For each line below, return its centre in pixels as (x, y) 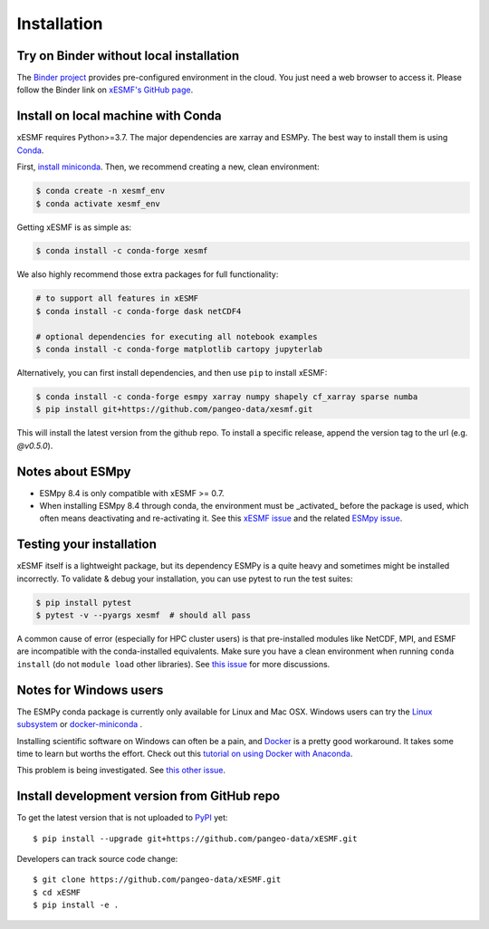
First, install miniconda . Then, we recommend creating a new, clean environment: (168, 167)
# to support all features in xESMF (117, 298)
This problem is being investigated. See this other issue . (121, 771)
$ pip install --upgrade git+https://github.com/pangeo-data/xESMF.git (195, 838)
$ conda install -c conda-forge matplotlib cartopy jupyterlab (179, 350)
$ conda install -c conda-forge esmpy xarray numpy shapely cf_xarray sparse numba (227, 397)
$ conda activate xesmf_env (98, 203)
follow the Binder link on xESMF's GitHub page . (105, 90)
